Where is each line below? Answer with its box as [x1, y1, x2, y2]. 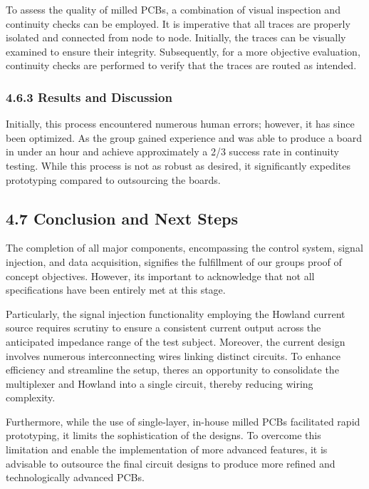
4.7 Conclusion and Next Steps [6, 207, 239, 229]
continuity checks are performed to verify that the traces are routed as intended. [6, 58, 357, 73]
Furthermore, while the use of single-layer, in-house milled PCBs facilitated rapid [6, 413, 360, 428]
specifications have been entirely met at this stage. [6, 282, 226, 297]
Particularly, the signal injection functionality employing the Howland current [6, 306, 345, 321]
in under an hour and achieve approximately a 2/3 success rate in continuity [6, 144, 339, 159]
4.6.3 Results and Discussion [6, 88, 172, 105]
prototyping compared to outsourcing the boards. [6, 172, 221, 187]
